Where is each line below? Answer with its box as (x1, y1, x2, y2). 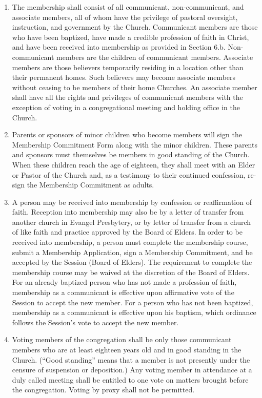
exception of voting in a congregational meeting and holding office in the (12, 101, 240, 112)
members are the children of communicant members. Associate (56, 51, 253, 62)
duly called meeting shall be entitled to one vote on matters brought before (12, 374, 249, 385)
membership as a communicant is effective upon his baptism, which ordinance (12, 307, 256, 318)
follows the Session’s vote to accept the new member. (12, 317, 179, 327)
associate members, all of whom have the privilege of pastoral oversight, (12, 11, 238, 22)
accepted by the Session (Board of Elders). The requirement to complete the (12, 257, 252, 267)
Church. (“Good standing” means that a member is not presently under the (12, 354, 250, 365)
